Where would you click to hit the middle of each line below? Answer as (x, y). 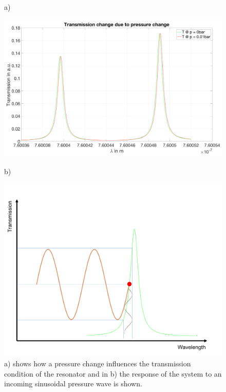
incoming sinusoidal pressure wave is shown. (73, 384)
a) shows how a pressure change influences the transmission (98, 363)
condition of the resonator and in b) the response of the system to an (113, 373)
